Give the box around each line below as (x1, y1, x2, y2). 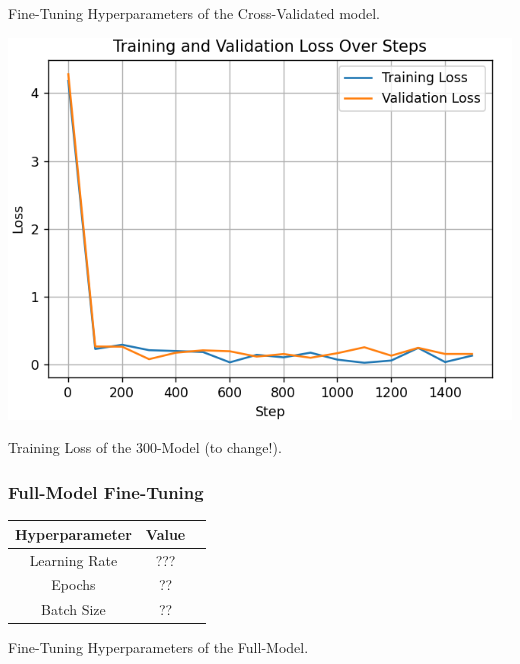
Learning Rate (29, 549, 118, 570)
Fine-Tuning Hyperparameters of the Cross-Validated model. (8, 3, 380, 23)
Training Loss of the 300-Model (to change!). (8, 437, 282, 458)
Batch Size (41, 599, 106, 620)
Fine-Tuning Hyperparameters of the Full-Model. (8, 637, 309, 658)
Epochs (51, 574, 96, 595)
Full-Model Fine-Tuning (8, 479, 204, 504)
